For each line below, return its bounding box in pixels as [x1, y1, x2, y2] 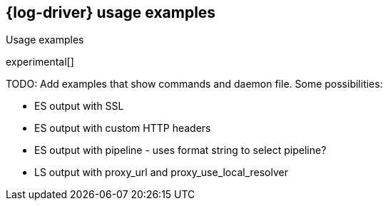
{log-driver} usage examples [6, 4, 216, 21]
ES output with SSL [34, 100, 124, 113]
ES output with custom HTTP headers [34, 122, 211, 135]
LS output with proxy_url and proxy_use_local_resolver [34, 166, 288, 179]
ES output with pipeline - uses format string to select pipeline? [34, 144, 327, 157]
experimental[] [6, 56, 74, 68]
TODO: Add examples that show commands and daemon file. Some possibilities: [6, 78, 383, 91]
